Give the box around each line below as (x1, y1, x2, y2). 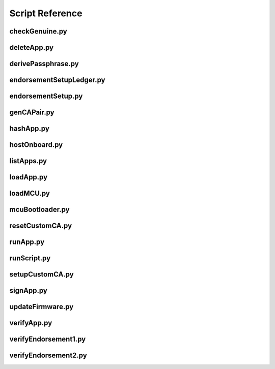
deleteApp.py (9, 43, 53, 52)
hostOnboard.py (9, 140, 63, 149)
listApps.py (9, 157, 47, 165)
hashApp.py (9, 125, 49, 133)
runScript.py (9, 254, 51, 263)
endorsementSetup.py (9, 92, 83, 101)
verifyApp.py (9, 319, 52, 327)
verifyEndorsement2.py (9, 351, 88, 360)
